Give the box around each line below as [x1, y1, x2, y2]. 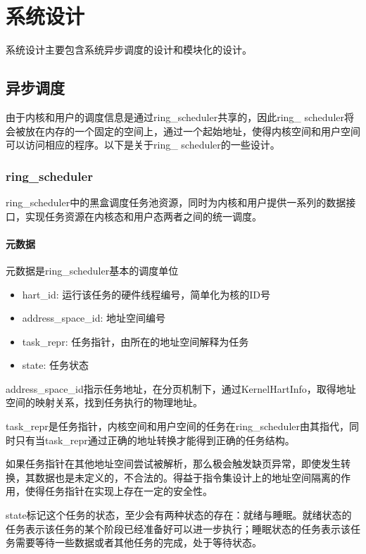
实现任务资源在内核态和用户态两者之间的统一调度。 [25, 208, 262, 223]
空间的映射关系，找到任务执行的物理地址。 [6, 395, 203, 410]
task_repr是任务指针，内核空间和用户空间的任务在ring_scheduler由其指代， [6, 419, 349, 434]
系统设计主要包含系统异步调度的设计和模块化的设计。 [6, 42, 252, 57]
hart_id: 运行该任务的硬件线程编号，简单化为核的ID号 [22, 287, 270, 301]
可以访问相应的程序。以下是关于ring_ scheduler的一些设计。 [6, 137, 280, 152]
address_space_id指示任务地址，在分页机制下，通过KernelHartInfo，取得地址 [6, 381, 356, 396]
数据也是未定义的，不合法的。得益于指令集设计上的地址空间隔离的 [34, 470, 341, 484]
